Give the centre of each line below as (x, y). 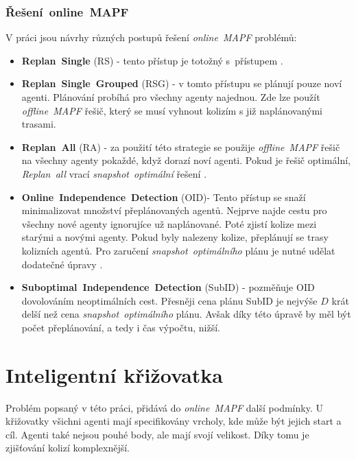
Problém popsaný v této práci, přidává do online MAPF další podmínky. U (164, 407)
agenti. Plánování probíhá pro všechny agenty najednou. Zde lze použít (171, 97)
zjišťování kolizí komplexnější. (68, 448)
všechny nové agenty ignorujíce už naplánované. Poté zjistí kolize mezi (169, 223)
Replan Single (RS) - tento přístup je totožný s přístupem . (152, 60)
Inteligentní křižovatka (114, 374)
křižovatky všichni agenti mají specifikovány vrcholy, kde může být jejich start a (174, 421)
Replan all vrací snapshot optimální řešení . (114, 173)
